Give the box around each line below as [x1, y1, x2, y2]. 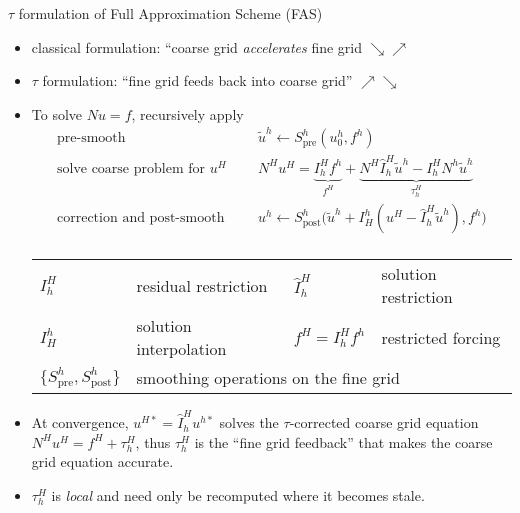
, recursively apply [131, 103, 244, 124]
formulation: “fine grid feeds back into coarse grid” [42, 70, 353, 91]
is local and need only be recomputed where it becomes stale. [51, 484, 425, 505]
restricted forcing [381, 325, 501, 349]
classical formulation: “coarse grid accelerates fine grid [31, 36, 363, 57]
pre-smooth [56, 131, 126, 146]
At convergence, [31, 412, 129, 433]
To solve [31, 103, 83, 124]
